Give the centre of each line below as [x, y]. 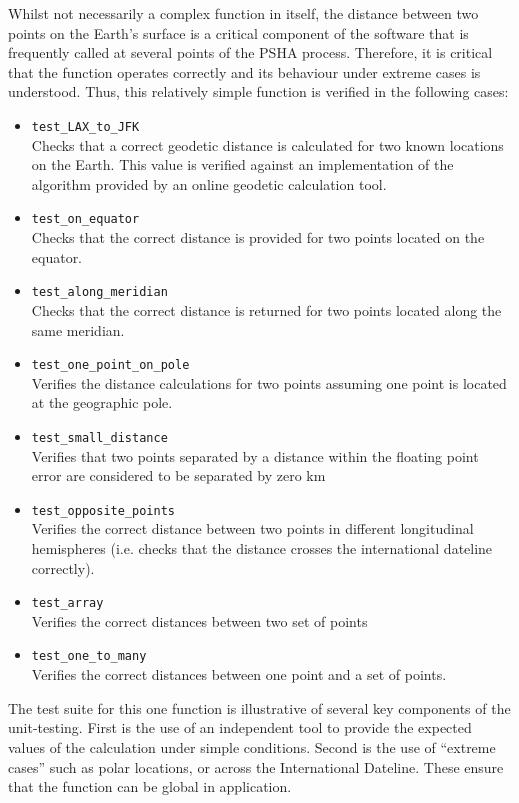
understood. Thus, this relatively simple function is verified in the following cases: [258, 91]
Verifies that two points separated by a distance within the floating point [255, 455]
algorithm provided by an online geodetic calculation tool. [209, 183]
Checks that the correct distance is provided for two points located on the [258, 237]
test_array [67, 603]
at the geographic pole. [102, 402]
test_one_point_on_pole [110, 365]
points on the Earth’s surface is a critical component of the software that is [238, 32]
